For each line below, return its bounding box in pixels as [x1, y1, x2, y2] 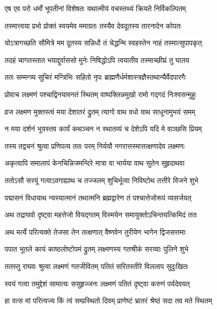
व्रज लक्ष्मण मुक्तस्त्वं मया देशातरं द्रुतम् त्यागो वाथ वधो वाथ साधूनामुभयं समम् [5, 106, 196, 117]
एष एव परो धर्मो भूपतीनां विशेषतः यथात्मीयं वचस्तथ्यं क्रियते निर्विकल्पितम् [5, 3, 186, 13]
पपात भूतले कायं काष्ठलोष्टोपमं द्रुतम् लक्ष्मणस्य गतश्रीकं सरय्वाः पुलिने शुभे [5, 244, 188, 254]
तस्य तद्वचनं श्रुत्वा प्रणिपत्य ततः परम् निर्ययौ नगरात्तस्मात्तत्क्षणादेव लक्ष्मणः [5, 140, 185, 151]
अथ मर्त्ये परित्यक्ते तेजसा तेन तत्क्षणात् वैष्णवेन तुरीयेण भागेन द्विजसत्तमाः [5, 226, 186, 237]
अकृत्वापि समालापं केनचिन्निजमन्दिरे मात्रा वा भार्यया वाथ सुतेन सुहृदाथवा [5, 158, 185, 168]
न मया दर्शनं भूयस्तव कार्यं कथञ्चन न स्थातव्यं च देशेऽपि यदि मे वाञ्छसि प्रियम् [5, 123, 202, 134]
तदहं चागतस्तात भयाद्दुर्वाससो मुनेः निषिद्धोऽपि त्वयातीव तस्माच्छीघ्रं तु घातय [5, 54, 189, 65]
